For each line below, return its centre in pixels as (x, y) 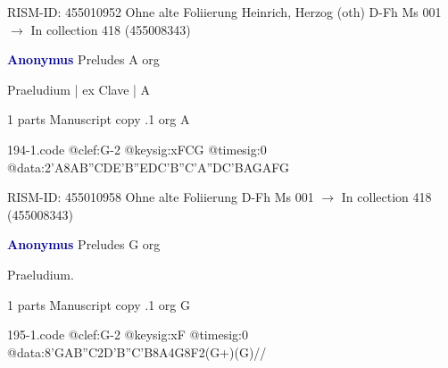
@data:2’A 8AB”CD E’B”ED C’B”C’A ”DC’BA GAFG (149, 167)
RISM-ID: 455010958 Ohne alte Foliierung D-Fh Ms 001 (161, 197)
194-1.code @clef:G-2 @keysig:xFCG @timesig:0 (137, 149)
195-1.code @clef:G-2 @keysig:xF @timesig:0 (128, 335)
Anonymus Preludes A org (83, 59)
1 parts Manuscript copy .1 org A (99, 119)
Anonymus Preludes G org (84, 244)
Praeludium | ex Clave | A (79, 89)
